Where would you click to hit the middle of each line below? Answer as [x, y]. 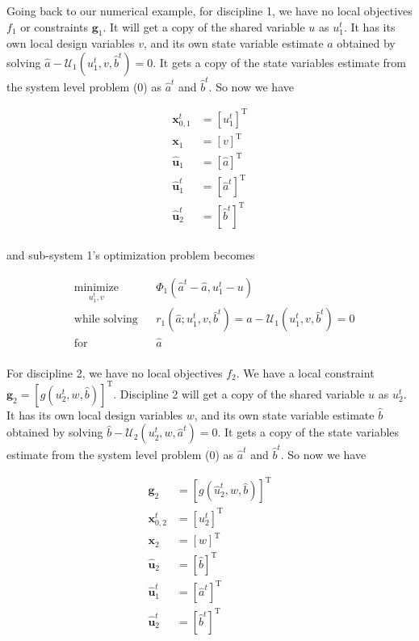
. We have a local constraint [305, 372]
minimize [96, 287]
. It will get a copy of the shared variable [204, 26]
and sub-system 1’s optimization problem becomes [131, 254]
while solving [106, 320]
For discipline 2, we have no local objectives [115, 372]
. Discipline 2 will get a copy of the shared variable [239, 393]
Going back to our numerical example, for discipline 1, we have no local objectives [209, 11]
